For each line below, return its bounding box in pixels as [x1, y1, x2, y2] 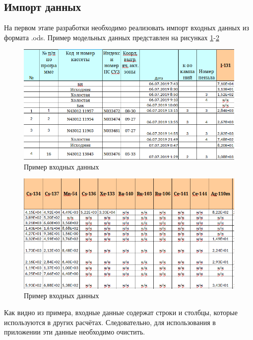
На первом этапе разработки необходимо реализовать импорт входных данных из [4, 22, 249, 33]
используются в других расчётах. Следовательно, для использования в [4, 317, 216, 327]
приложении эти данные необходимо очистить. [4, 327, 145, 337]
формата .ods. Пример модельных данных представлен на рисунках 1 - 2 [4, 32, 219, 42]
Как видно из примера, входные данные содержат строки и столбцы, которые [4, 307, 238, 317]
